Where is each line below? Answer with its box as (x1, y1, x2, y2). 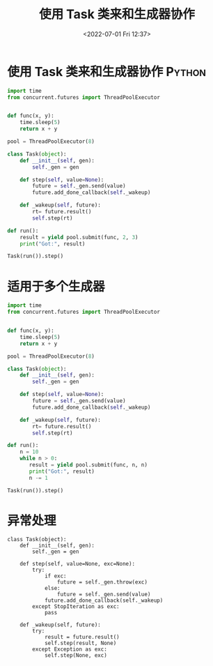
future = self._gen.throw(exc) (56, 579, 148, 586)
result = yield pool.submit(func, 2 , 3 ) (19, 234, 139, 241)
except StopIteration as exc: (32, 603, 120, 610)
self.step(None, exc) (44, 652, 108, 659)
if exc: (44, 573, 68, 580)
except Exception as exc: (32, 646, 108, 653)
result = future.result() (44, 634, 120, 641)
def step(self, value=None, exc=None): (19, 561, 136, 568)
